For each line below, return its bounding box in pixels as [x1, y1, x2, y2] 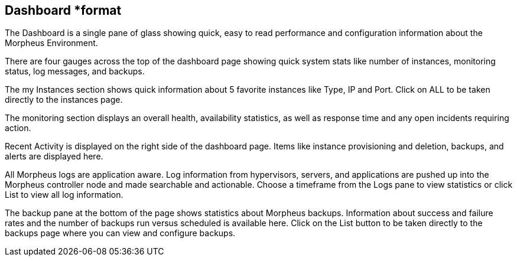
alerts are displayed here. [5, 151, 103, 162]
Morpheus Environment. [5, 38, 98, 48]
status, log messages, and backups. [5, 66, 145, 77]
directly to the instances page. [5, 94, 123, 105]
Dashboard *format [5, 3, 122, 18]
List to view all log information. [5, 190, 123, 200]
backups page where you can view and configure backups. [5, 228, 236, 239]
